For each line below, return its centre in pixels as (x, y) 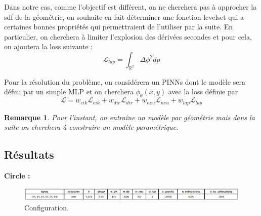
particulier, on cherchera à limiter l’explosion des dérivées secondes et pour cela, (128, 36)
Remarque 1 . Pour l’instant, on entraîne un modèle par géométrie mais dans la (129, 117)
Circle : (17, 175)
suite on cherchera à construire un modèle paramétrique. (91, 127)
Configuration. (47, 207)
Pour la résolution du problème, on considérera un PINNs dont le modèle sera (125, 81)
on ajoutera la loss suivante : (49, 46)
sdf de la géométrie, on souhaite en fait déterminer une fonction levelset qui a (124, 16)
